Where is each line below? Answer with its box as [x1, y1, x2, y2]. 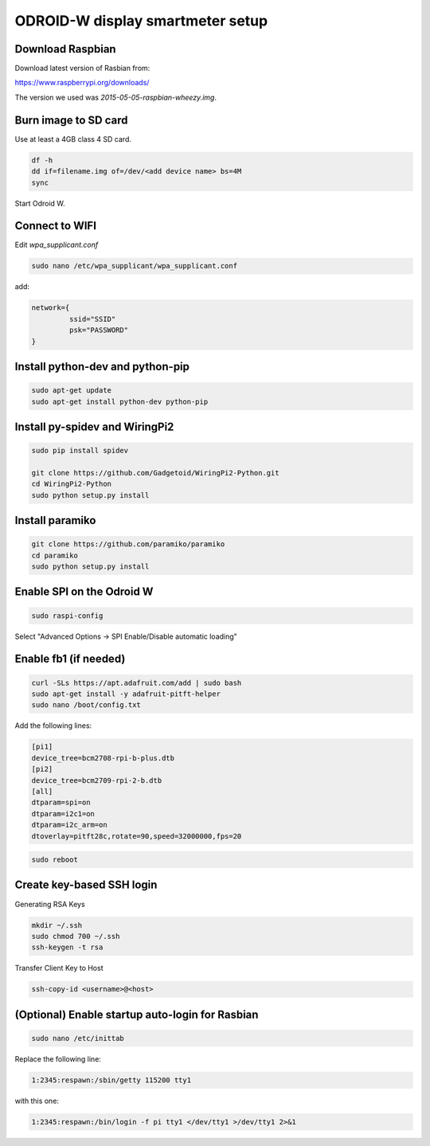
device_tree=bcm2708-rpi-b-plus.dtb [31, 753, 175, 762]
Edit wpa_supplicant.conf [14, 240, 99, 250]
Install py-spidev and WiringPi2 [14, 420, 174, 433]
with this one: [14, 1096, 60, 1105]
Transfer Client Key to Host [14, 964, 104, 973]
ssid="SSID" [68, 315, 116, 323]
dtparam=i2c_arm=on [31, 820, 107, 830]
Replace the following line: [14, 1054, 101, 1063]
